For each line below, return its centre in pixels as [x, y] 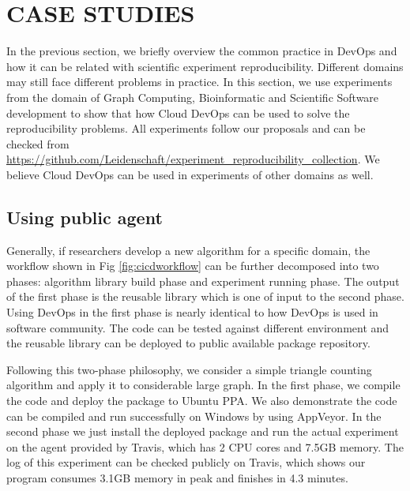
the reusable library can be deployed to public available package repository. [188, 343]
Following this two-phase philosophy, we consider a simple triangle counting [189, 369]
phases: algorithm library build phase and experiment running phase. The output [203, 281]
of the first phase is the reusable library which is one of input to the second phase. [205, 296]
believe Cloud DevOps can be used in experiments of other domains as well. [190, 174]
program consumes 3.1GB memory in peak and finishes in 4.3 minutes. [177, 477]
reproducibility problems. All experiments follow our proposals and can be [186, 128]
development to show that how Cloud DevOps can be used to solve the [178, 112]
